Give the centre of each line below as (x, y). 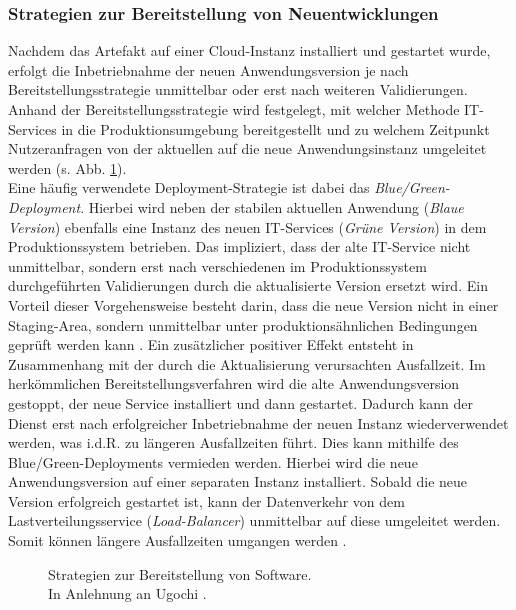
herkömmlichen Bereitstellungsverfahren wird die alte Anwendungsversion (234, 383)
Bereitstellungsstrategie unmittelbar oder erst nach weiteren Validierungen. (238, 89)
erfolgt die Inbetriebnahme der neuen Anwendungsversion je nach (208, 69)
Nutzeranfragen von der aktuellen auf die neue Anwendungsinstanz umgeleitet (247, 148)
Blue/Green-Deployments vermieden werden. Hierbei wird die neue (213, 461)
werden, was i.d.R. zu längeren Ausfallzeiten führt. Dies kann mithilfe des (233, 442)
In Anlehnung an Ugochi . (127, 593)
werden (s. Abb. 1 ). (67, 167)
